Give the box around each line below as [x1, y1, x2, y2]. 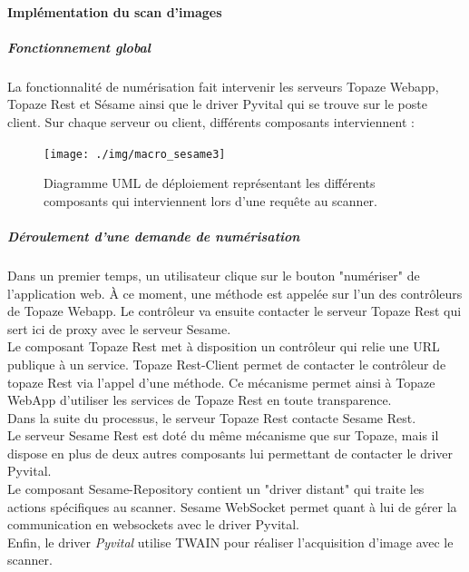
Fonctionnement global [7, 37, 151, 56]
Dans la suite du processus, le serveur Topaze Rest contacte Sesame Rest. [7, 408, 416, 427]
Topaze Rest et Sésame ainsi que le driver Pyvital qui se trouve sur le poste [7, 94, 427, 113]
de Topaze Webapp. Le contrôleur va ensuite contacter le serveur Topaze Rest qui [7, 301, 462, 321]
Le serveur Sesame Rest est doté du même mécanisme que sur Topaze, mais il [7, 426, 439, 445]
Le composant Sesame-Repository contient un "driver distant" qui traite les [7, 479, 425, 498]
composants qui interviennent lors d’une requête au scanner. [44, 191, 377, 210]
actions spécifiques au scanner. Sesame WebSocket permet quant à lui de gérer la [7, 497, 457, 516]
